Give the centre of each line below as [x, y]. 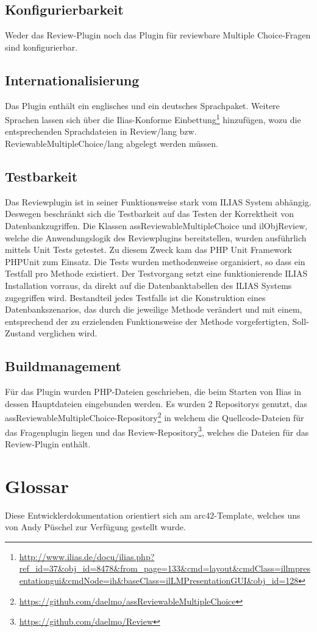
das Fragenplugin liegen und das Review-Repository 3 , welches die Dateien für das [157, 431]
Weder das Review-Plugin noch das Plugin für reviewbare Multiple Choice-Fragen [158, 35]
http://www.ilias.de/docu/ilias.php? [87, 556]
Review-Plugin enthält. [48, 443]
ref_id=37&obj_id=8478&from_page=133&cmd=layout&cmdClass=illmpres [165, 568]
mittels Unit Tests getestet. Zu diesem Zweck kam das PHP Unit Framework [148, 250]
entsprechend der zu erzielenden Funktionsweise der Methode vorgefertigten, [147, 321]
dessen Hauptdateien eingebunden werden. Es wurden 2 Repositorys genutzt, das [156, 403]
